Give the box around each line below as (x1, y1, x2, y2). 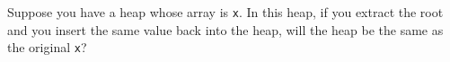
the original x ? (7, 38, 87, 57)
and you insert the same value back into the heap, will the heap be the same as (7, 20, 444, 39)
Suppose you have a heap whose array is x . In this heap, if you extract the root (7, 3, 444, 21)
